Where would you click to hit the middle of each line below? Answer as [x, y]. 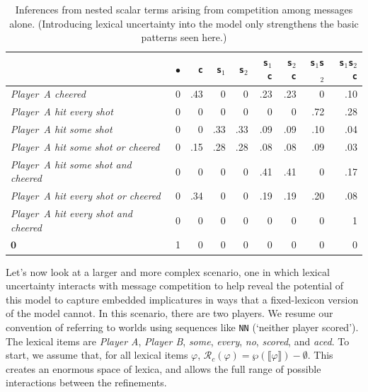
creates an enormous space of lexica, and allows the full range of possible [163, 368]
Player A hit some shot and [71, 164]
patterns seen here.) [184, 37]
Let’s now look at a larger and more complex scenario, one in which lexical [168, 271]
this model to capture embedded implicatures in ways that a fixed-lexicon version [182, 299]
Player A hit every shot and [71, 213]
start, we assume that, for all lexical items [97, 355]
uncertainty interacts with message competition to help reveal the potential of [175, 286]
